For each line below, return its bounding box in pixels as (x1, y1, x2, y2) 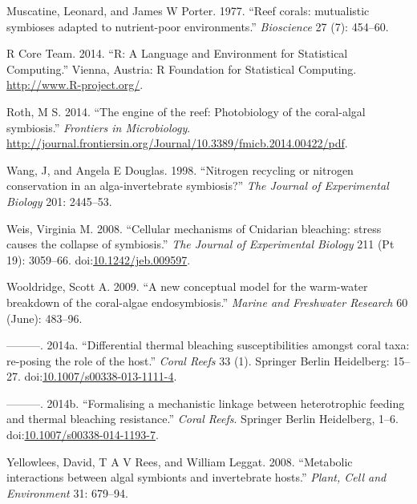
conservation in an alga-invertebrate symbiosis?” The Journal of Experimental (6, 177, 389, 194)
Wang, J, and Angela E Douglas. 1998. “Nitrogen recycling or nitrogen (6, 161, 354, 178)
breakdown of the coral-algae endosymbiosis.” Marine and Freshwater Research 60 (6, 293, 408, 310)
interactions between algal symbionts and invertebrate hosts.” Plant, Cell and (6, 469, 387, 486)
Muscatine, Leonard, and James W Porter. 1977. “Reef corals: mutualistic (6, 2, 370, 18)
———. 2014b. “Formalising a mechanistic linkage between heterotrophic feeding (6, 394, 405, 411)
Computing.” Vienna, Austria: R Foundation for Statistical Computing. (6, 60, 357, 77)
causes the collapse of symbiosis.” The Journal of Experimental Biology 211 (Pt (6, 236, 395, 252)
